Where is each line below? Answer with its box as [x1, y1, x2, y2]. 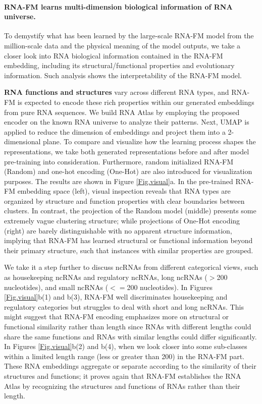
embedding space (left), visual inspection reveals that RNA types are [17, 186, 231, 196]
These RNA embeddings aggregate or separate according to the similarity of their [4, 361, 256, 371]
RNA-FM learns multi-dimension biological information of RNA [4, 1, 233, 12]
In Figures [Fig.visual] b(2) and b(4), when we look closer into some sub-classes [4, 341, 247, 352]
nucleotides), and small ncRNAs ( [4, 281, 109, 292]
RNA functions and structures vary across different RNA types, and [4, 87, 229, 97]
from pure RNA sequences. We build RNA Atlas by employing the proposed [4, 106, 240, 117]
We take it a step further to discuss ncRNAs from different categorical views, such [4, 262, 258, 272]
